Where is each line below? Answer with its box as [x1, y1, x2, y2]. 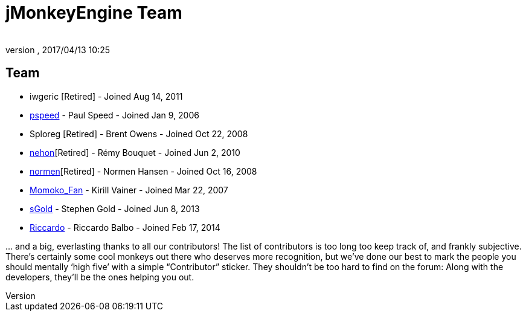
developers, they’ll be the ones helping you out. [5, 271, 194, 282]
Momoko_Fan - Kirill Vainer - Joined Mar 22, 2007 [30, 184, 228, 195]
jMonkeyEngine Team [5, 2, 182, 23]
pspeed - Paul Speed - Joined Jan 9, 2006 [30, 109, 199, 120]
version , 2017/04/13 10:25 [5, 44, 111, 55]
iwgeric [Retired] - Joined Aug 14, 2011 [30, 91, 183, 102]
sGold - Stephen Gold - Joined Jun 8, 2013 [30, 203, 200, 214]
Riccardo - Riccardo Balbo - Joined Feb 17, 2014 [30, 222, 220, 233]
